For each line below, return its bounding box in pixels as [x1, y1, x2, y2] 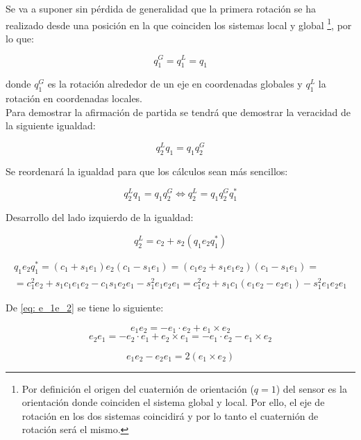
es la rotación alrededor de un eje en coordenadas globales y [47, 76, 303, 91]
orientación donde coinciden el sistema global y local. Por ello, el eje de [22, 395, 325, 409]
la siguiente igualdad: [6, 118, 96, 133]
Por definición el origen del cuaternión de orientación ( [22, 381, 254, 396]
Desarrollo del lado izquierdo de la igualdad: [6, 210, 194, 225]
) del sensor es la [276, 381, 347, 396]
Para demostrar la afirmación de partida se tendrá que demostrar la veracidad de [6, 104, 351, 119]
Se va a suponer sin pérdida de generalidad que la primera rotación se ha [6, 1, 316, 15]
